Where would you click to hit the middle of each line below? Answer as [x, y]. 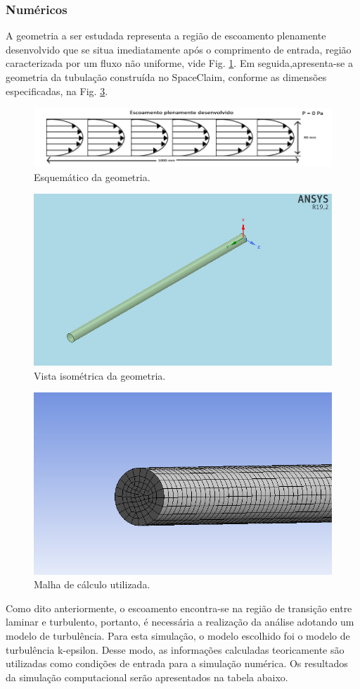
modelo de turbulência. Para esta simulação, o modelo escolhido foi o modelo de [178, 636]
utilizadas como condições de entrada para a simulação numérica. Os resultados [177, 663]
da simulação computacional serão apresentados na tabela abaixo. [147, 677]
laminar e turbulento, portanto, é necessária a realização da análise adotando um [180, 622]
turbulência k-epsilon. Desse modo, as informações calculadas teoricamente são [175, 649]
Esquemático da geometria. [92, 176]
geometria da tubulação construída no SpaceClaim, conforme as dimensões [166, 77]
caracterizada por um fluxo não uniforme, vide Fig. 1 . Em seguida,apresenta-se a [179, 63]
